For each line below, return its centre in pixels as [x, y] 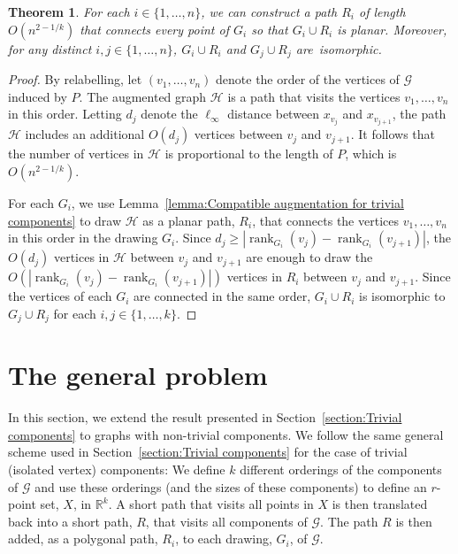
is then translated [380, 504]
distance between [274, 114]
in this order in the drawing [83, 238]
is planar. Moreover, [392, 29]
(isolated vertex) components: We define [117, 469]
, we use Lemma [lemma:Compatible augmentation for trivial [237, 202]
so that [270, 29]
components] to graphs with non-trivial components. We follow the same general [226, 434]
